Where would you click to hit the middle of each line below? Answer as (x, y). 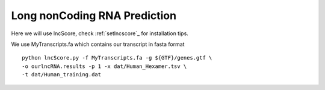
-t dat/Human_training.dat (62, 75)
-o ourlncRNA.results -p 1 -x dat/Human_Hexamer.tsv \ (104, 66)
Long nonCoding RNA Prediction (94, 15)
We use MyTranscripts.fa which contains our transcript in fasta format (98, 44)
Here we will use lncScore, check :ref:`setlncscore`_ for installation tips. (100, 33)
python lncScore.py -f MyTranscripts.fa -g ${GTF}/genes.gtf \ (117, 58)
